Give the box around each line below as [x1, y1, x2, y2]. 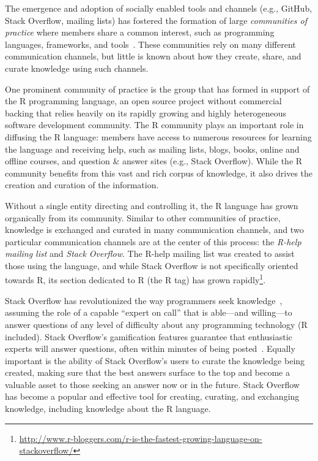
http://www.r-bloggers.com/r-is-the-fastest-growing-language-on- [19, 432, 262, 444]
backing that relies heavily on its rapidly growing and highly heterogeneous [5, 106, 287, 119]
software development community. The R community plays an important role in [5, 118, 304, 131]
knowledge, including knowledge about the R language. [5, 402, 211, 415]
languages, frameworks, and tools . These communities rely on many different [5, 37, 296, 50]
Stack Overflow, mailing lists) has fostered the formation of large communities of [5, 13, 308, 26]
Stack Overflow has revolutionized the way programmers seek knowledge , [5, 294, 283, 307]
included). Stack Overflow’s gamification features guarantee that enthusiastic [5, 330, 292, 343]
